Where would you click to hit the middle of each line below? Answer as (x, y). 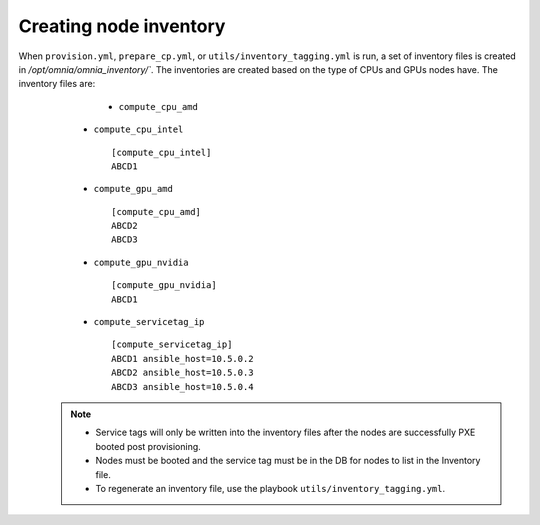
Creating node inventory (122, 26)
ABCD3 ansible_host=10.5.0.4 (182, 386)
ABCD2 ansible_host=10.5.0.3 (182, 373)
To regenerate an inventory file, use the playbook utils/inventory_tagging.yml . (270, 488)
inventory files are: (57, 84)
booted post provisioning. (148, 446)
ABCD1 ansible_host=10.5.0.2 (182, 358)
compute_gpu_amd (133, 189)
